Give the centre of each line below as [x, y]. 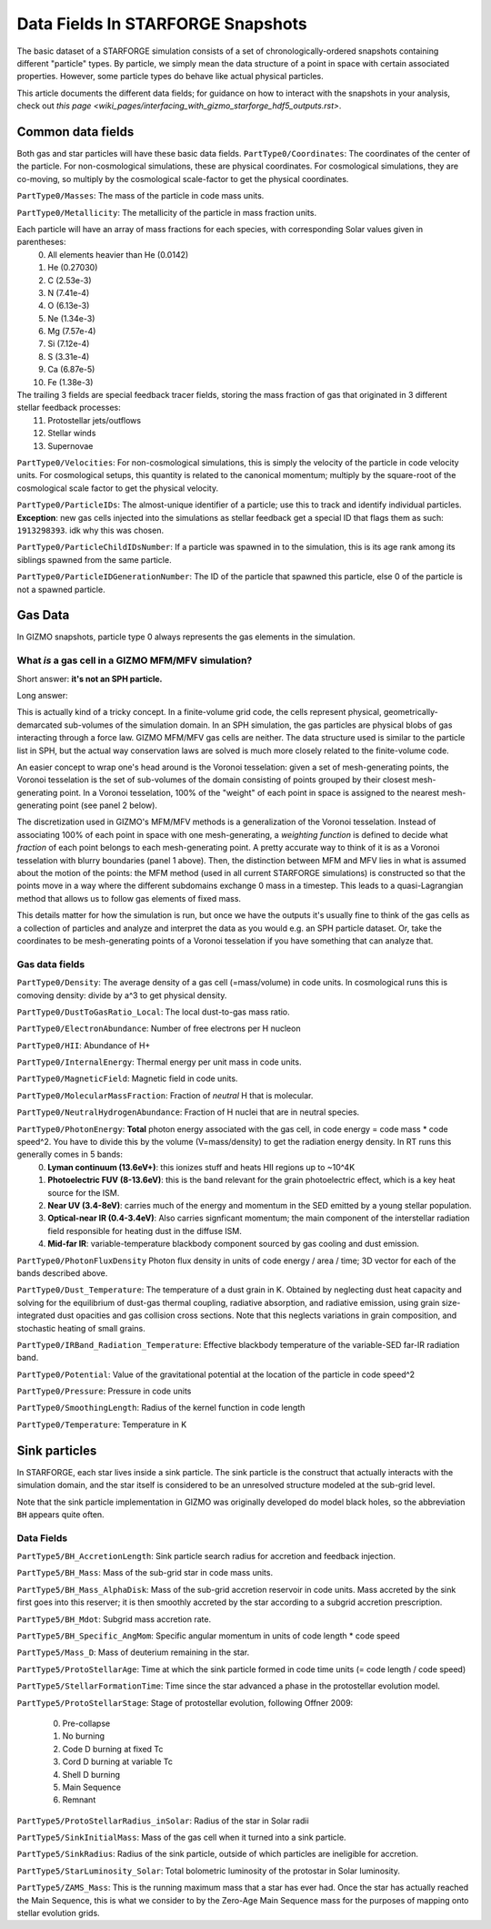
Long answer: [42, 695]
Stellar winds [72, 434]
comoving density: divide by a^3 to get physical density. [122, 995]
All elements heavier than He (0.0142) [118, 254]
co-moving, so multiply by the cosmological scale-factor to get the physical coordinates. [183, 179]
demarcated [40, 725]
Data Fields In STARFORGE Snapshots [162, 24]
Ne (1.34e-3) [71, 318]
